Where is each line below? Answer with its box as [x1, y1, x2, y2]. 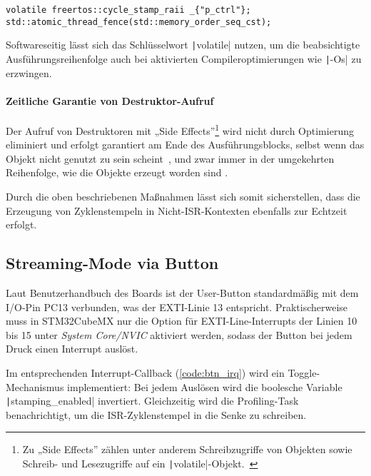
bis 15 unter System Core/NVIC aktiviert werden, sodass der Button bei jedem [6, 327, 352, 342]
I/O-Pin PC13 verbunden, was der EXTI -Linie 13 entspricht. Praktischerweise [6, 299, 348, 314]
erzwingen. [6, 65, 52, 80]
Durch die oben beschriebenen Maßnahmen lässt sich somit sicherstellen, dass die [6, 189, 360, 204]
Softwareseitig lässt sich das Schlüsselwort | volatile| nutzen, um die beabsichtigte [6, 37, 360, 52]
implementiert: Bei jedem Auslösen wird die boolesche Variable [67, 379, 342, 394]
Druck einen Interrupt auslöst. [6, 341, 138, 356]
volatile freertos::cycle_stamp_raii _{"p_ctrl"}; [6, 5, 251, 15]
